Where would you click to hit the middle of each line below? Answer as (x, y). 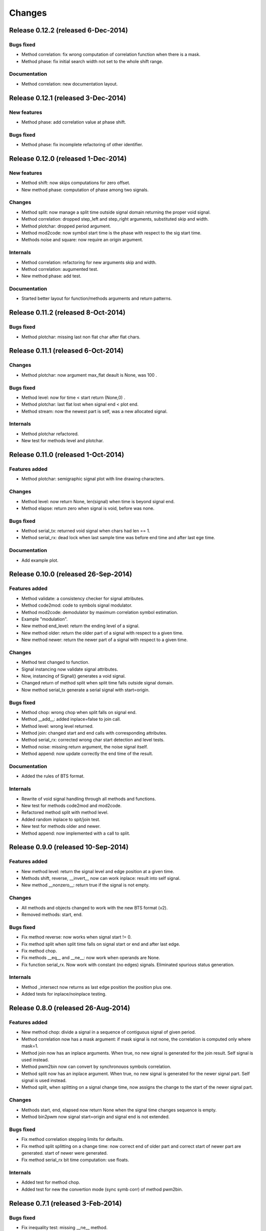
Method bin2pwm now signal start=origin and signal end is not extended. (96, 1117)
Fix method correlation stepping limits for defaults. (73, 1139)
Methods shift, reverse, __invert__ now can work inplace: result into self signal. (101, 878)
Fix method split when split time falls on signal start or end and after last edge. (101, 944)
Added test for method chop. (51, 1182)
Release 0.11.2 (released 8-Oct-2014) (67, 313)
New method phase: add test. (51, 276)
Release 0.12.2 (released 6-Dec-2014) (68, 30)
